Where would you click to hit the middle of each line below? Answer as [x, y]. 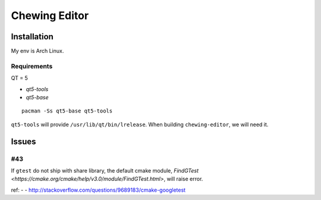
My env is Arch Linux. [37, 51]
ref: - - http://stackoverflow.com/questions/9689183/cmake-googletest [98, 190]
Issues [23, 141]
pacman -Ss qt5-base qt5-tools [67, 111]
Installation [32, 37]
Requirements [32, 66]
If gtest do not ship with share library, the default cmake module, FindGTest [105, 170]
